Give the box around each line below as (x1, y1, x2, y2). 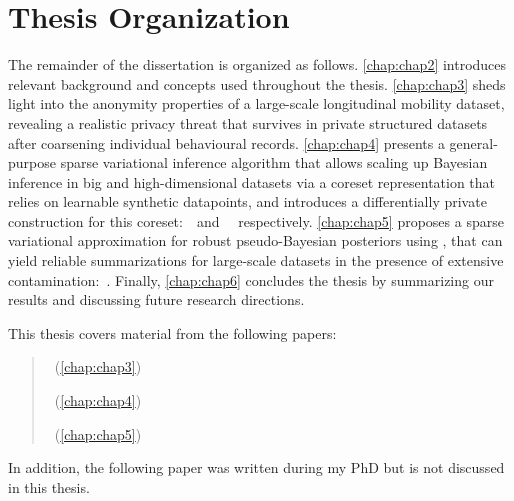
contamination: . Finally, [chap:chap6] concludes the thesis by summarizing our (8, 269, 494, 290)
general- (449, 132, 498, 153)
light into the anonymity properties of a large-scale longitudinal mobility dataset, (8, 93, 505, 114)
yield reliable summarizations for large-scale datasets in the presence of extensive (8, 250, 504, 271)
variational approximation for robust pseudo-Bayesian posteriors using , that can (8, 230, 503, 251)
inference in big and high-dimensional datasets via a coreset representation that (8, 171, 496, 192)
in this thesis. (8, 476, 90, 497)
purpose (8, 152, 56, 173)
